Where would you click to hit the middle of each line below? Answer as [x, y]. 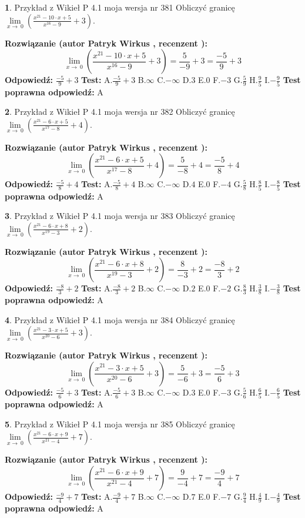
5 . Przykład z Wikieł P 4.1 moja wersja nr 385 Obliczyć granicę [120, 424]
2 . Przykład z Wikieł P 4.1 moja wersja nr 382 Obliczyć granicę [120, 112]
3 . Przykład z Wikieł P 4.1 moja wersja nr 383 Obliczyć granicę [120, 216]
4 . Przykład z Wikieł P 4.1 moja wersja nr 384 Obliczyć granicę [120, 319]
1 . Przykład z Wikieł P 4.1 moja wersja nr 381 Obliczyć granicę [120, 7]
